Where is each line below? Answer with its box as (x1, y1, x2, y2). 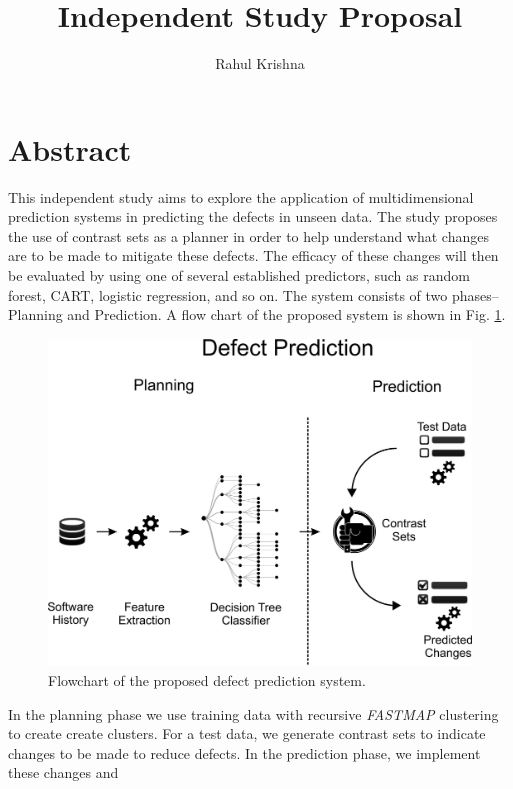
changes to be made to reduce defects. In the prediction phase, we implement (8, 742, 481, 763)
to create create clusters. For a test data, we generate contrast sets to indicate (8, 723, 486, 744)
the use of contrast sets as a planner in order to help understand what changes (8, 225, 489, 246)
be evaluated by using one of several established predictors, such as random (8, 265, 470, 286)
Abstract (8, 128, 132, 169)
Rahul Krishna (215, 53, 305, 74)
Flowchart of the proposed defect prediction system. (48, 669, 366, 690)
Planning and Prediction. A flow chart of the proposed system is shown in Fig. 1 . (8, 304, 506, 325)
